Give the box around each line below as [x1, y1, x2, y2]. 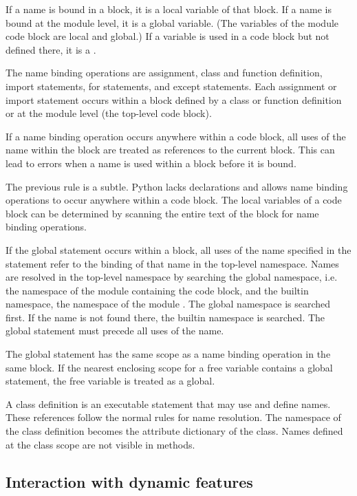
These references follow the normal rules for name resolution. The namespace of [6, 410, 341, 424]
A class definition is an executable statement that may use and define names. [6, 396, 331, 411]
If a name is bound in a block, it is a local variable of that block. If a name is [6, 2, 332, 16]
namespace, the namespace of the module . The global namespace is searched [6, 296, 331, 311]
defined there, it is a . [6, 42, 96, 56]
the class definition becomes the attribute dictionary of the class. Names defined [6, 424, 343, 438]
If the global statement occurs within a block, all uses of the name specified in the [6, 242, 351, 257]
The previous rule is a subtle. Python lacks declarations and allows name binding [6, 179, 348, 193]
